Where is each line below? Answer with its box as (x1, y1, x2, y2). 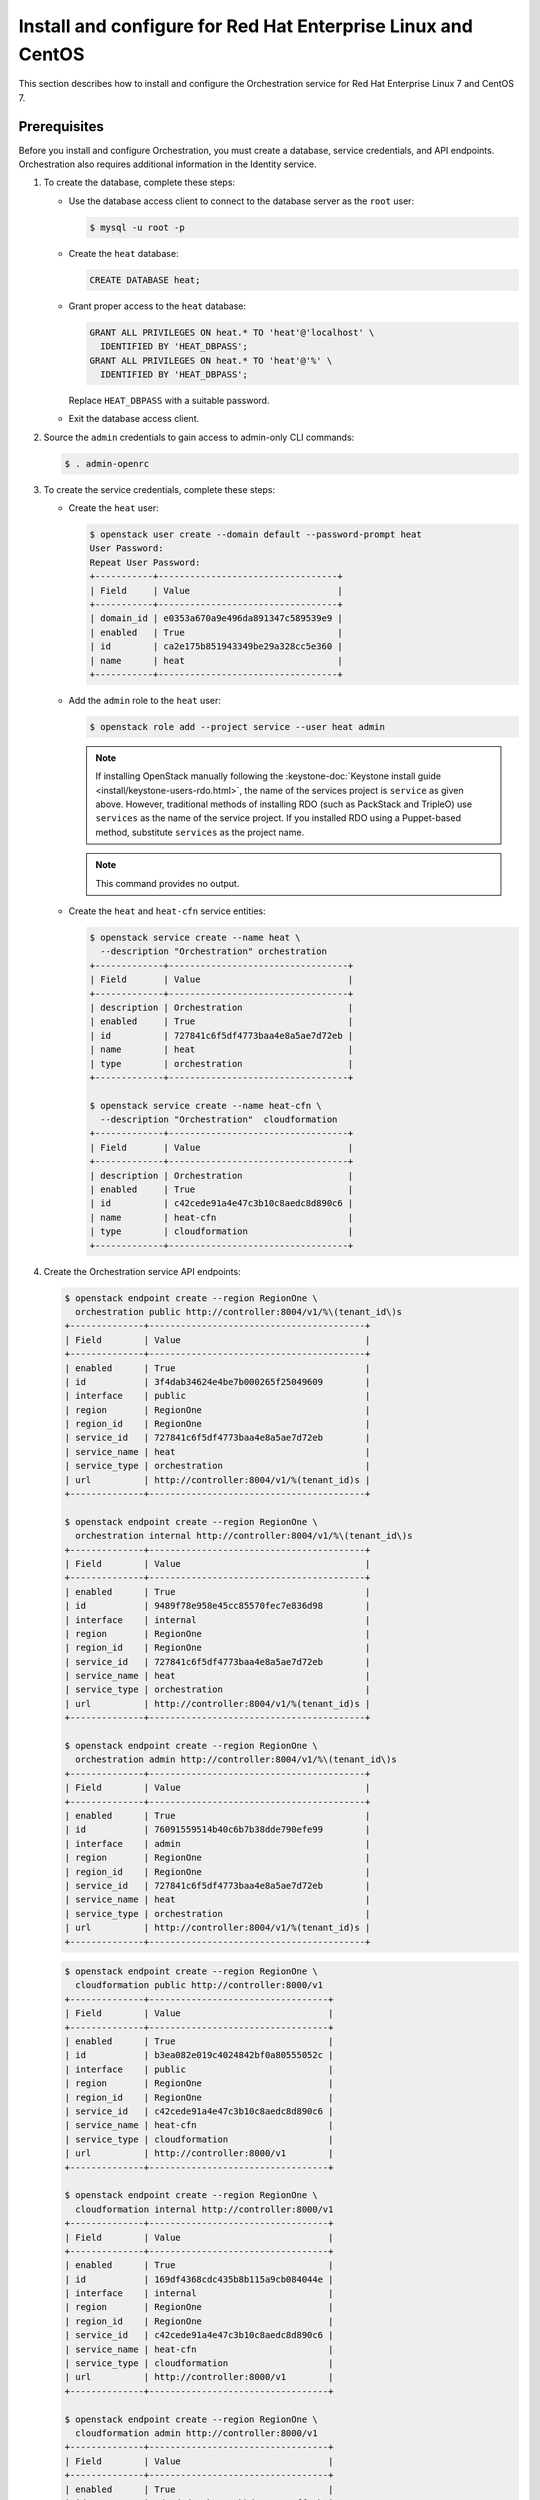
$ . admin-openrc (64, 458, 150, 469)
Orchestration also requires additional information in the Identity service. (18, 158, 317, 170)
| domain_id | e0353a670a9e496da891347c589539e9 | (89, 613, 344, 624)
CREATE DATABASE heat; (89, 274, 201, 285)
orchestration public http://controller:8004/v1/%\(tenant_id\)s (75, 1306, 403, 1317)
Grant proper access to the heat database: (68, 300, 247, 312)
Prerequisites (18, 118, 104, 135)
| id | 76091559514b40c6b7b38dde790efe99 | (64, 1824, 371, 1835)
